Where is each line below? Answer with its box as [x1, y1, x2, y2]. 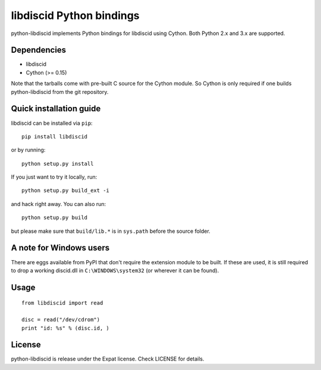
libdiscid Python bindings [11, 9, 140, 22]
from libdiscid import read [21, 300, 103, 306]
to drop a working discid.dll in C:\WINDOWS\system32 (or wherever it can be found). [11, 267, 219, 274]
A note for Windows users [11, 243, 110, 253]
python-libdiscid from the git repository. [11, 88, 109, 95]
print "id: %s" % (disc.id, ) [21, 324, 110, 331]
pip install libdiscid [21, 133, 88, 140]
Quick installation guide [11, 104, 101, 114]
